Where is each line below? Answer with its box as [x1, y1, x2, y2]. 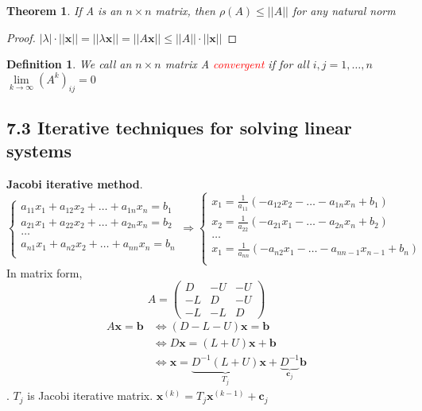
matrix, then [155, 2, 215, 18]
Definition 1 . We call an [6, 56, 132, 72]
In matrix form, [6, 264, 83, 281]
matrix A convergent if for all [165, 56, 309, 72]
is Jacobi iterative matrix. [27, 387, 153, 404]
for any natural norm [292, 2, 396, 18]
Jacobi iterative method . [6, 176, 143, 192]
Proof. [6, 29, 36, 45]
